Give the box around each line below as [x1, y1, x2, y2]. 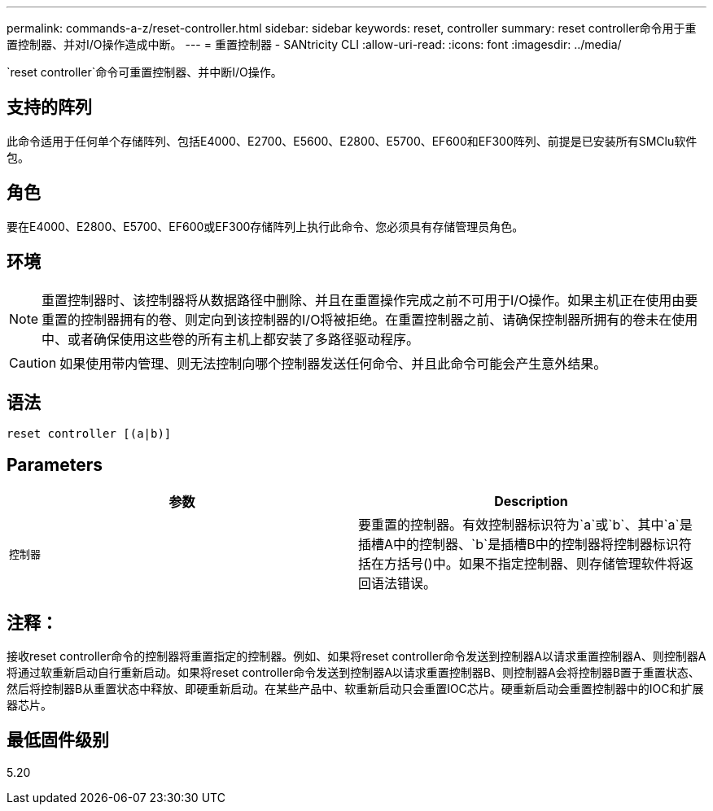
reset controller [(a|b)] [7, 427, 172, 441]
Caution [9, 354, 57, 371]
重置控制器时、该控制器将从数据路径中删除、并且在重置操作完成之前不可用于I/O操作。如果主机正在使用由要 [42, 291, 698, 308]
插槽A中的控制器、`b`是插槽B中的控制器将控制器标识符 [358, 536, 692, 553]
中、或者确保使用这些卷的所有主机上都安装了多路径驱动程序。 [42, 330, 420, 347]
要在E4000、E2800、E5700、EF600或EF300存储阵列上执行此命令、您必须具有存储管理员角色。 [7, 219, 524, 233]
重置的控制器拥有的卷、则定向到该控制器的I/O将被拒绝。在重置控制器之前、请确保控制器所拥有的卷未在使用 [42, 311, 698, 328]
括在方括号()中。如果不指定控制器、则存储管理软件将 [358, 556, 680, 573]
